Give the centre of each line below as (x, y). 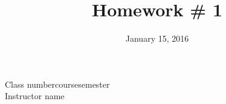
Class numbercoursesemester (57, 84)
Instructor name (35, 96)
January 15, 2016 (157, 38)
